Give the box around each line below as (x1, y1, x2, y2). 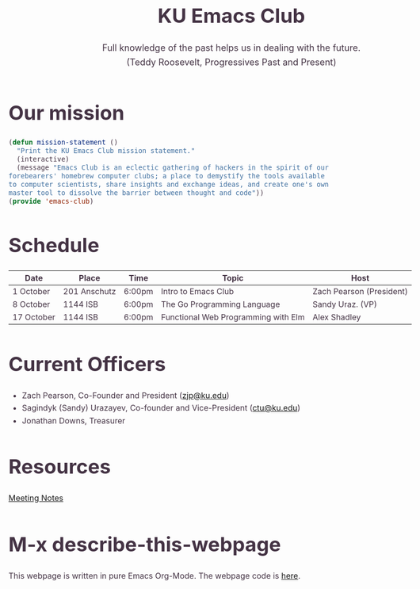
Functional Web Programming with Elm (160, 312, 305, 323)
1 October (12, 285, 51, 296)
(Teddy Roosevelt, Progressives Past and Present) (126, 56, 337, 67)
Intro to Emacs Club (160, 285, 235, 296)
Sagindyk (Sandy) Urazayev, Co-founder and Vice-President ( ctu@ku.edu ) (21, 403, 301, 414)
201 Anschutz (63, 285, 116, 296)
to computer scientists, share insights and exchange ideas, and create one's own (8, 180, 330, 189)
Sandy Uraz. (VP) (311, 298, 377, 309)
